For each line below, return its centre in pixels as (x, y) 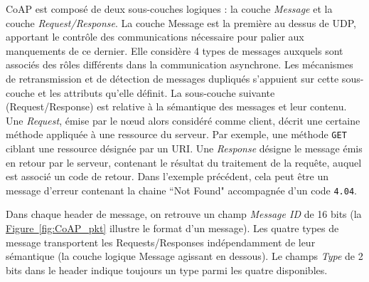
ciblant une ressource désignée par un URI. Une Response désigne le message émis (184, 148)
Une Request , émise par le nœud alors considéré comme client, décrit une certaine (183, 120)
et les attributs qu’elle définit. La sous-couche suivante (156, 92)
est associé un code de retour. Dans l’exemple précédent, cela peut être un (167, 176)
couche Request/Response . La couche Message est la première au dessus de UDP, (181, 22)
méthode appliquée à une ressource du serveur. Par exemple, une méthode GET (176, 134)
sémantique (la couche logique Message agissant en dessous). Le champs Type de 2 (184, 256)
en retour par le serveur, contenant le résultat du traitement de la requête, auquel (184, 162)
